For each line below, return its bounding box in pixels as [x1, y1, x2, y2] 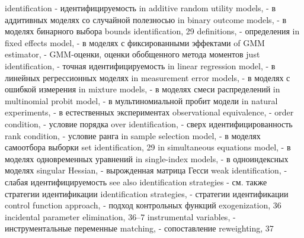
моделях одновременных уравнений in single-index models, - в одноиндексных [5, 152, 289, 165]
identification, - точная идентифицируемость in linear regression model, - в [5, 59, 276, 72]
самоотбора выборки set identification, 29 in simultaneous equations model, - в [5, 141, 291, 153]
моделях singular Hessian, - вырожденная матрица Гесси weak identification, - [5, 164, 287, 176]
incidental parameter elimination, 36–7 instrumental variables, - [5, 210, 236, 223]
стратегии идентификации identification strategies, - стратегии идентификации [5, 187, 289, 200]
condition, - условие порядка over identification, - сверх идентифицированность [5, 117, 293, 130]
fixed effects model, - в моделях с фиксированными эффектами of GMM [5, 36, 265, 49]
